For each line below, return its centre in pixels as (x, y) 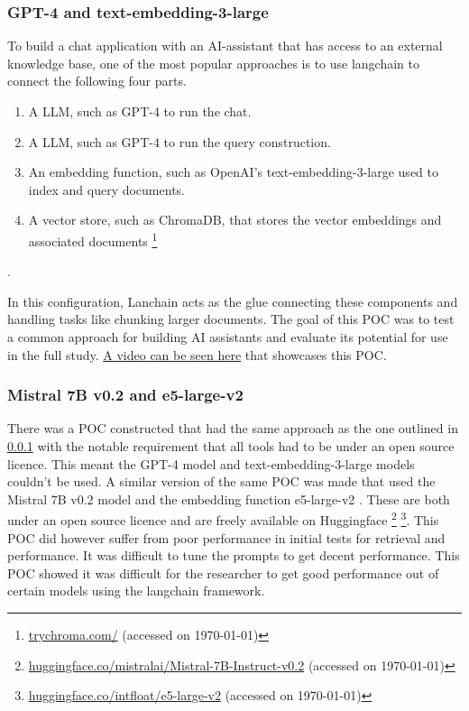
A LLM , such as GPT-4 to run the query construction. (179, 141)
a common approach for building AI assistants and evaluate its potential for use (228, 337)
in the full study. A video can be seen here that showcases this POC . (197, 354)
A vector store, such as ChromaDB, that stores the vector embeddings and (235, 220)
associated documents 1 (93, 239)
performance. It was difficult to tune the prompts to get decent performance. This (234, 555)
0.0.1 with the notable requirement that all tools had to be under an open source (231, 446)
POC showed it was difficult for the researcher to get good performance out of (223, 572)
